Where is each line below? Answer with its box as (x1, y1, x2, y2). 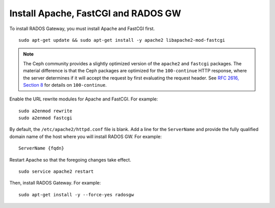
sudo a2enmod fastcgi (18, 115, 72, 121)
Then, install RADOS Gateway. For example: (9, 180, 101, 186)
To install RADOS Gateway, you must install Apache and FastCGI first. (9, 25, 155, 32)
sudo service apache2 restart (18, 169, 94, 174)
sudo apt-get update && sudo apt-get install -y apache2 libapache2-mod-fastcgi (18, 37, 226, 43)
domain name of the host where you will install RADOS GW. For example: (9, 133, 162, 140)
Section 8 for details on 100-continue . (23, 82, 107, 88)
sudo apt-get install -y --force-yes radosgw (18, 192, 134, 197)
